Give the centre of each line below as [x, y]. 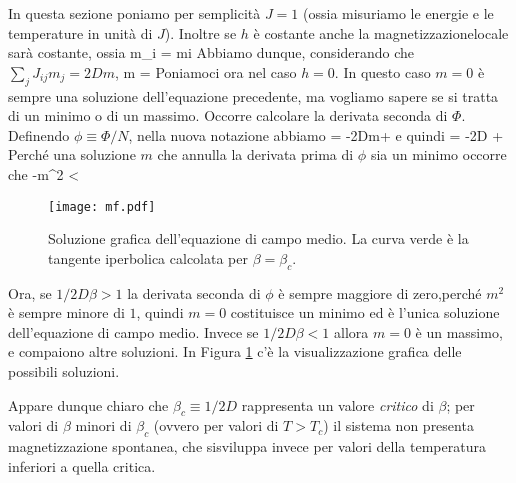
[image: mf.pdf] [102, 206]
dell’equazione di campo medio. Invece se [133, 331]
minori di [103, 425]
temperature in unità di [80, 32]
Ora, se [30, 292]
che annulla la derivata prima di [255, 154]
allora [351, 331]
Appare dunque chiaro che [88, 404]
